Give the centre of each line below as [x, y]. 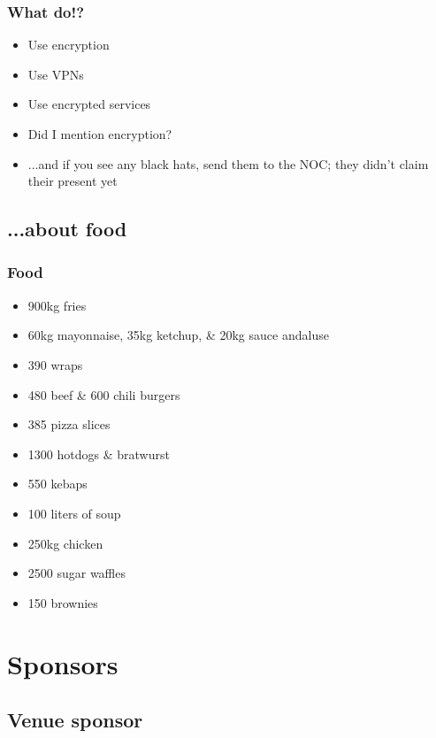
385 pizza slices [69, 424]
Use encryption [69, 45]
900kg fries [57, 305]
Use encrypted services [89, 104]
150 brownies [63, 602]
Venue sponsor [75, 720]
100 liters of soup [74, 513]
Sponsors [63, 663]
